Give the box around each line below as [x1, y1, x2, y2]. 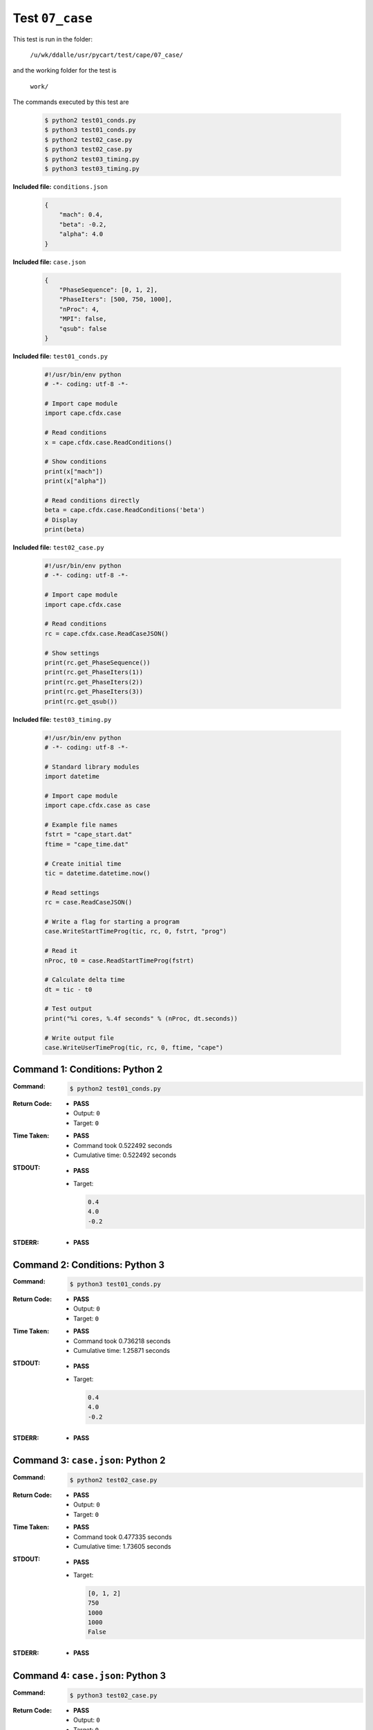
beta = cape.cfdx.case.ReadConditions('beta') [44, 506, 205, 514]
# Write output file [44, 1034, 114, 1041]
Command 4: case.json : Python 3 [12, 1670, 166, 1682]
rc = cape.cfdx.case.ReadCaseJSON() [44, 630, 169, 637]
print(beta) [44, 526, 86, 534]
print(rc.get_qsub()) [44, 698, 118, 705]
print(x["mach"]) [44, 467, 104, 475]
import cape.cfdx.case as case [44, 801, 151, 810]
